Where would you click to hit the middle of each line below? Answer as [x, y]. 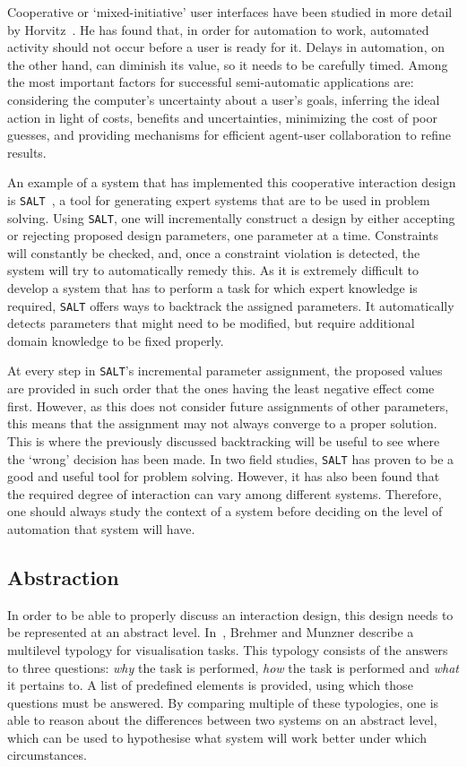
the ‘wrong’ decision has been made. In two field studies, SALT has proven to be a [231, 458]
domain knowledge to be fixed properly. [116, 340]
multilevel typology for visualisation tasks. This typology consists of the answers [228, 649]
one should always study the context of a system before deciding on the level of [225, 511]
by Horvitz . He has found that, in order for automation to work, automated [218, 29]
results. [27, 152]
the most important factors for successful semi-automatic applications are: [211, 82]
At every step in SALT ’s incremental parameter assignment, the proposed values [225, 371]
